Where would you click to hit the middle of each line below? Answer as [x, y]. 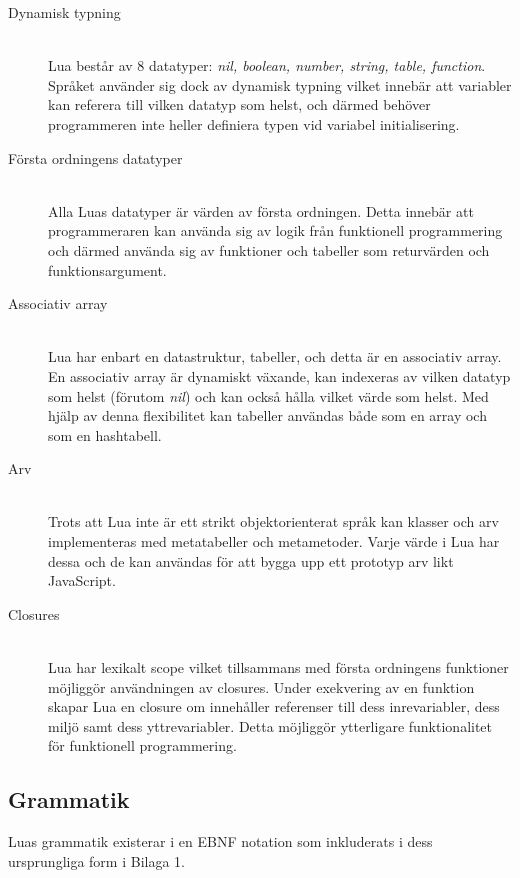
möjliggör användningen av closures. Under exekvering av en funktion [261, 686]
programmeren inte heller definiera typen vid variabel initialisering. [254, 123]
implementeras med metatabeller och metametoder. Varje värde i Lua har [274, 541]
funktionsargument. [107, 269]
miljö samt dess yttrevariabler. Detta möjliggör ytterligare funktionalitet [270, 725]
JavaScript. [82, 580]
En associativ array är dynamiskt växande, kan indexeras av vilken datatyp [279, 375]
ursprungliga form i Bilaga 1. [96, 860]
